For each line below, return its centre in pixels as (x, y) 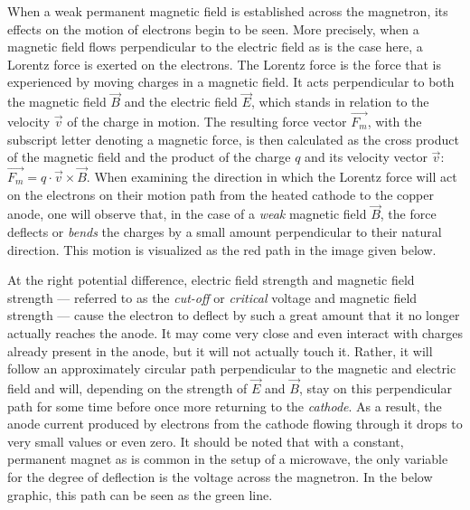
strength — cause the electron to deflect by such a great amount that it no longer (234, 315)
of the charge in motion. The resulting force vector (207, 121)
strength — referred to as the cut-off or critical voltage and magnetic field (212, 297)
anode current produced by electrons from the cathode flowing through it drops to (235, 424)
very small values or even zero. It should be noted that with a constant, (206, 441)
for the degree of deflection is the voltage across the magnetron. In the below (220, 476)
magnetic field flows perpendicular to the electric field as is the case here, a (215, 47)
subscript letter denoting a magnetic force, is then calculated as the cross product (233, 139)
